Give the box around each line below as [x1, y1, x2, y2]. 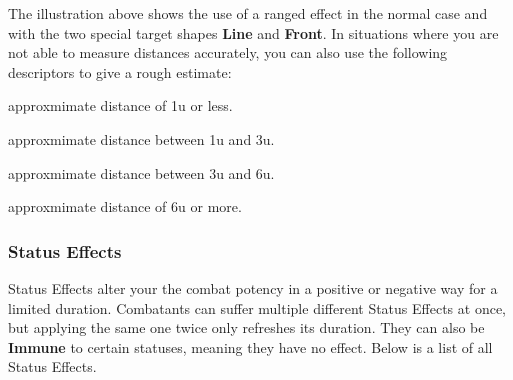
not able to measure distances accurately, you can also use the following [8, 42, 448, 63]
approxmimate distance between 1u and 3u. [8, 128, 275, 149]
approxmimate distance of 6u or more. [8, 196, 242, 217]
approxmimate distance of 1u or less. [8, 95, 233, 116]
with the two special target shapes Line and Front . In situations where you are [8, 22, 499, 43]
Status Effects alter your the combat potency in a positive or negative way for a [8, 277, 498, 298]
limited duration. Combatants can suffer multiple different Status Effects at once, [8, 297, 506, 318]
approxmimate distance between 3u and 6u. [8, 162, 275, 183]
